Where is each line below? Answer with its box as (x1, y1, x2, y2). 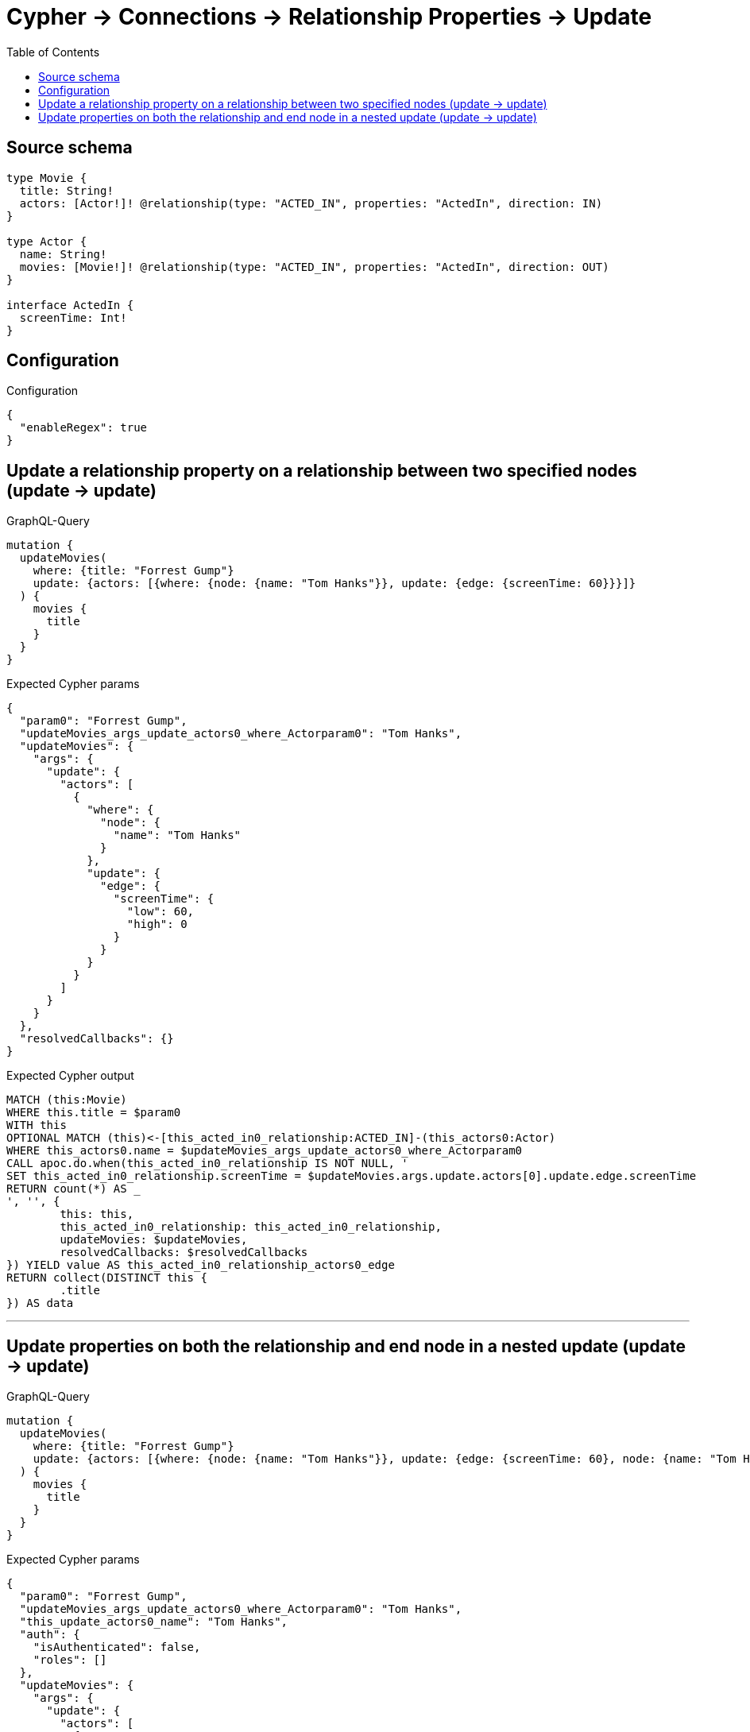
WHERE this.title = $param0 (6, 1106, 181, 1119)
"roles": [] (33, 1653, 107, 1667)
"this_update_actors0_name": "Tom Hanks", (19, 1615, 288, 1629)
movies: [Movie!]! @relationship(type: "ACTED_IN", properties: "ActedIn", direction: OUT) (19, 260, 609, 273)
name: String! (19, 247, 107, 261)
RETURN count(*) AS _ (6, 1182, 141, 1196)
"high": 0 (126, 918, 187, 931)
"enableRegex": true (19, 421, 148, 435)
